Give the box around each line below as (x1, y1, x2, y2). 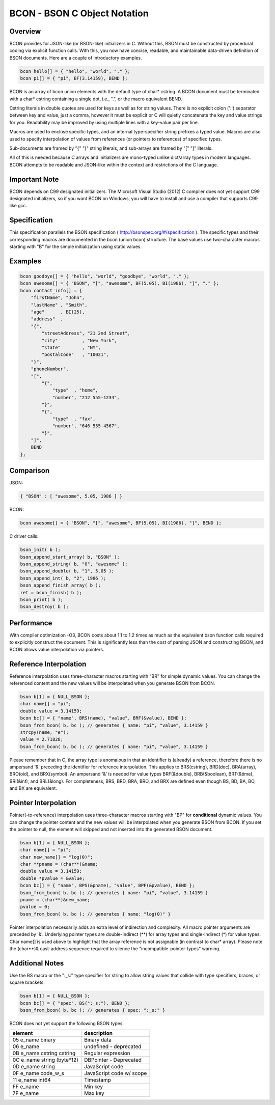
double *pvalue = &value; (20, 875, 85, 881)
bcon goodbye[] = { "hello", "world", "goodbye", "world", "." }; (20, 273, 189, 280)
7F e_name (12, 1090, 39, 1097)
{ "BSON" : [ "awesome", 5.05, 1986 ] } (20, 493, 122, 499)
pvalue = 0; (20, 904, 50, 910)
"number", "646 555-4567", (52, 423, 120, 429)
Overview (9, 27, 41, 36)
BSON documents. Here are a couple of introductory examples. (9, 54, 142, 61)
